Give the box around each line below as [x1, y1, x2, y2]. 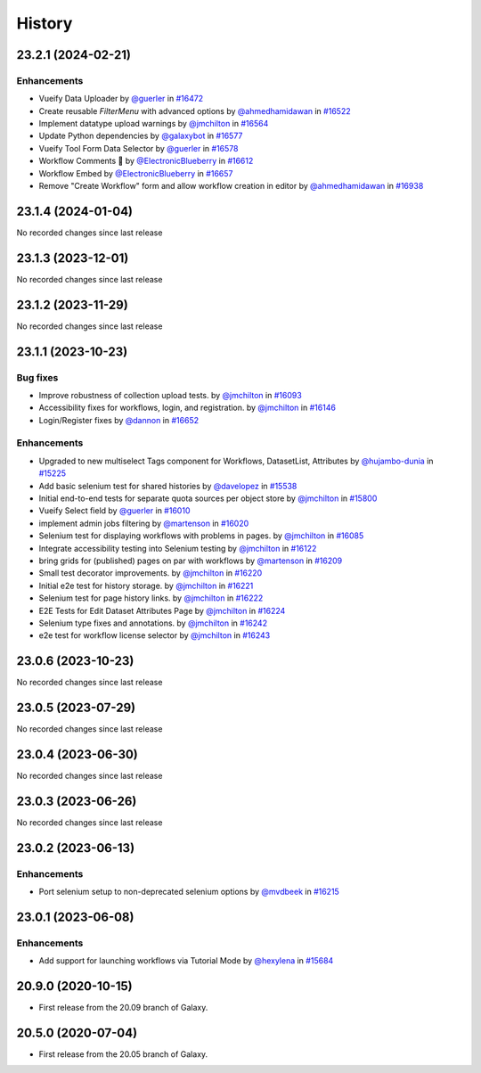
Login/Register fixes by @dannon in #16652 [38, 414, 200, 425]
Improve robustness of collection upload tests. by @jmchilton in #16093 [38, 389, 302, 400]
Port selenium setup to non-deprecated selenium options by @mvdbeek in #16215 [38, 887, 340, 897]
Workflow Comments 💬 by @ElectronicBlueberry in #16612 [38, 156, 254, 167]
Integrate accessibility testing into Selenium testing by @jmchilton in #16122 [38, 543, 317, 553]
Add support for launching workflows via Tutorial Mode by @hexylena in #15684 [38, 955, 334, 966]
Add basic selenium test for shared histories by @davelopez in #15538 [38, 480, 298, 491]
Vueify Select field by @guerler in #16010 [38, 505, 191, 516]
